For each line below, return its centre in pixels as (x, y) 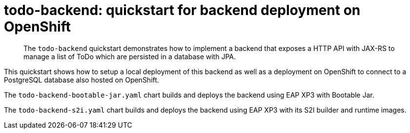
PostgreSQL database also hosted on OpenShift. (82, 80)
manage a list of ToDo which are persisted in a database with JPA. (130, 56)
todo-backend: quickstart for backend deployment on (182, 10)
